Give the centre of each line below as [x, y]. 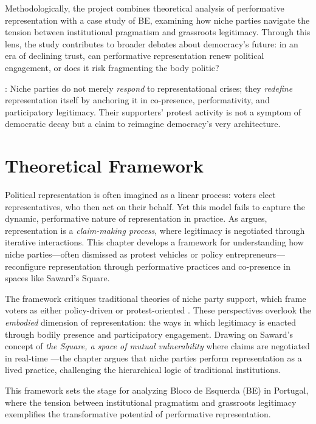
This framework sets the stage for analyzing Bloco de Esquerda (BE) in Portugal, [157, 390]
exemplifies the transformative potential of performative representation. [138, 414]
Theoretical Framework [105, 166]
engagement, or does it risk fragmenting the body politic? [112, 67]
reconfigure [25, 266]
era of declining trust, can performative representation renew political [135, 56]
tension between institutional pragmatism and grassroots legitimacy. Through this [158, 32]
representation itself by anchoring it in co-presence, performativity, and [137, 100]
